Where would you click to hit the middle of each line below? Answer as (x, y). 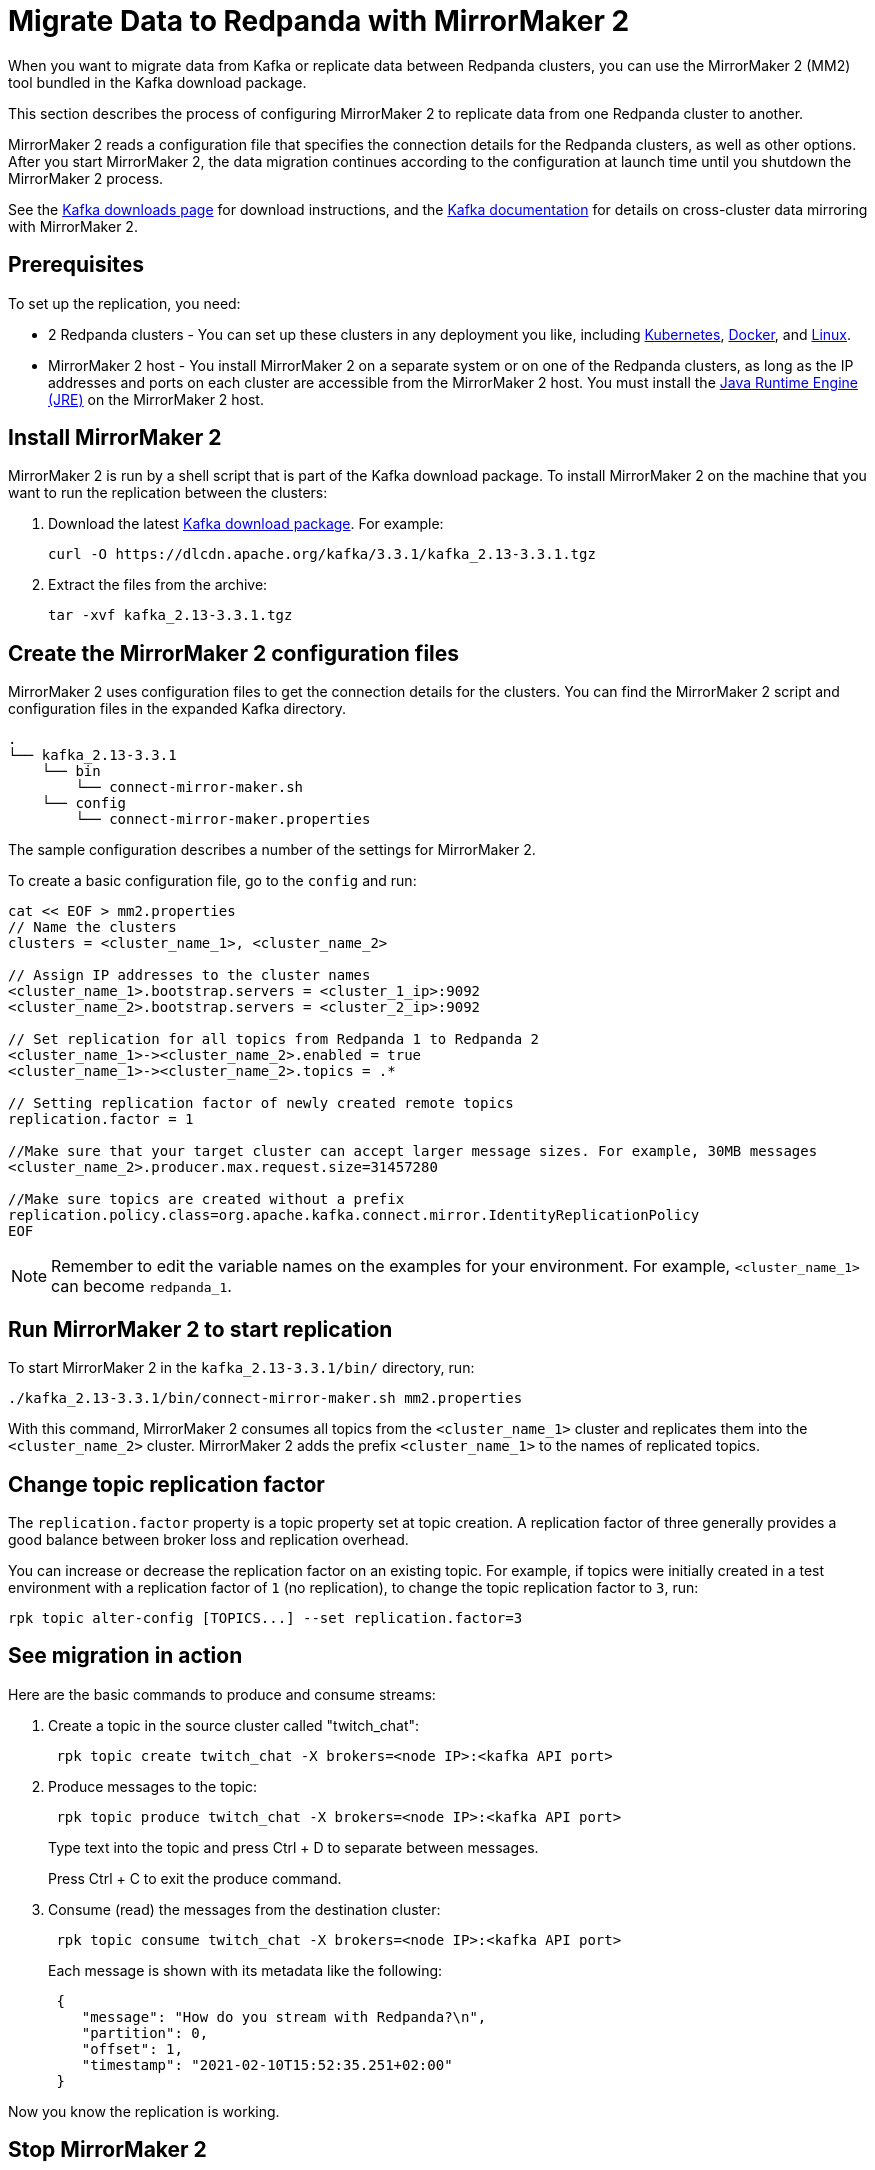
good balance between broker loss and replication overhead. (208, 1539)
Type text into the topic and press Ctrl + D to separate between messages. (293, 1847)
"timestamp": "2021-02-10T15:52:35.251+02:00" (267, 2064)
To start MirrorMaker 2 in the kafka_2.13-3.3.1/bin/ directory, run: (241, 1368)
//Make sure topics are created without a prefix (206, 1199)
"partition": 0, (145, 2032)
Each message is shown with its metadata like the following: (245, 1970)
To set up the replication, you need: (124, 303)
